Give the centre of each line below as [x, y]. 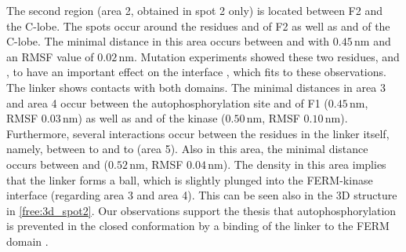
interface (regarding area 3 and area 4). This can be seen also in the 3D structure [202, 195]
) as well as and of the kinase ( [152, 118]
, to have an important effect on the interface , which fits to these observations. [196, 72]
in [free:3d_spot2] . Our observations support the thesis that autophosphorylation [201, 210]
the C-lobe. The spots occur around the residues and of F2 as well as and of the [198, 26]
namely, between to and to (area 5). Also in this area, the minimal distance [187, 149]
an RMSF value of [50, 56]
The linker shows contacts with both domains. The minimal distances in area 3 [196, 87]
